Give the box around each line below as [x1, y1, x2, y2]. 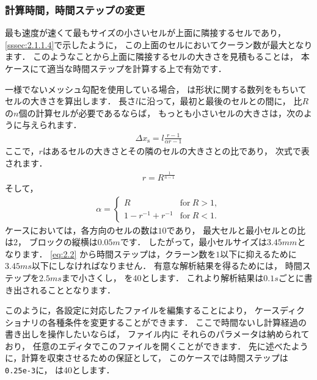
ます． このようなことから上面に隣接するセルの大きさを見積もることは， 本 [5, 50, 310, 63]
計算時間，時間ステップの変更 [5, 2, 145, 17]
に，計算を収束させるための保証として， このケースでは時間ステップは [5, 351, 288, 364]
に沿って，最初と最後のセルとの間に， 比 [138, 95, 302, 107]
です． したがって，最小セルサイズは [120, 235, 267, 248]
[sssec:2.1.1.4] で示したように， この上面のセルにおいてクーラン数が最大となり [5, 38, 313, 51]
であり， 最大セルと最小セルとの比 [166, 223, 306, 236]
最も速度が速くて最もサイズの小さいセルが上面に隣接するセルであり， [5, 26, 286, 39]
